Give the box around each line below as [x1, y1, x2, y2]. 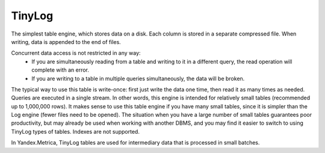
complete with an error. [31, 66, 90, 73]
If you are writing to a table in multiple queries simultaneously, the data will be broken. [31, 75, 245, 82]
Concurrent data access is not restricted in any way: [11, 49, 141, 57]
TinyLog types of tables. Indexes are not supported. [11, 128, 140, 135]
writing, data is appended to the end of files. [11, 38, 122, 45]
